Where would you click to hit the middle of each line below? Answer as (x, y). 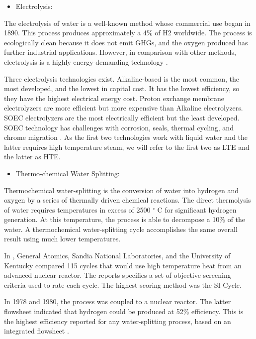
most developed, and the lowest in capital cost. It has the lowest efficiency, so (122, 88)
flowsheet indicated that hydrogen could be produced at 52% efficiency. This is (124, 311)
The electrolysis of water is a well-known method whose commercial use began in (127, 23)
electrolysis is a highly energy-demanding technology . (86, 61)
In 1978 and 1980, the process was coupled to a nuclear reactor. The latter (118, 301)
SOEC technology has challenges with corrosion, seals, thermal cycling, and (119, 127)
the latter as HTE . (32, 157)
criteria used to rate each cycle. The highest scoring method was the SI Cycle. (123, 284)
